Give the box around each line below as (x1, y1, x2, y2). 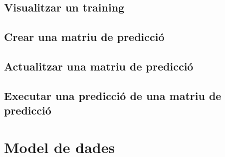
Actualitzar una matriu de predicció (4, 58, 194, 73)
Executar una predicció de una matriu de (4, 87, 222, 103)
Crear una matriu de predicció (4, 29, 165, 44)
